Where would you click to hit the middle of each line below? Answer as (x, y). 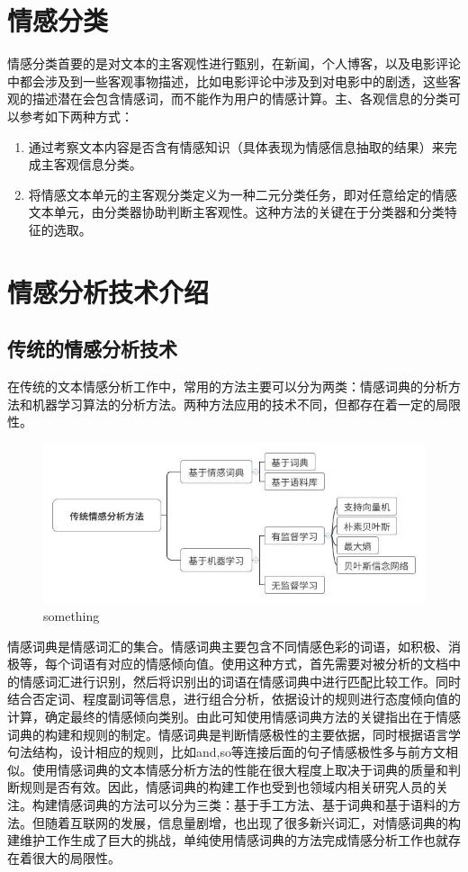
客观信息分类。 (98, 164)
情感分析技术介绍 (108, 291)
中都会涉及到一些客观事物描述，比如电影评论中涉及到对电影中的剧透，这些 (228, 81)
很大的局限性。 (76, 857)
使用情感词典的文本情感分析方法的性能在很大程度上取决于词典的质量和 (240, 769)
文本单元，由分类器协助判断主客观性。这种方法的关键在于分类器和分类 (236, 212)
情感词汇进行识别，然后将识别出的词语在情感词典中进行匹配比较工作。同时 (240, 681)
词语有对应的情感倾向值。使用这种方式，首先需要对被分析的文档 (259, 664)
